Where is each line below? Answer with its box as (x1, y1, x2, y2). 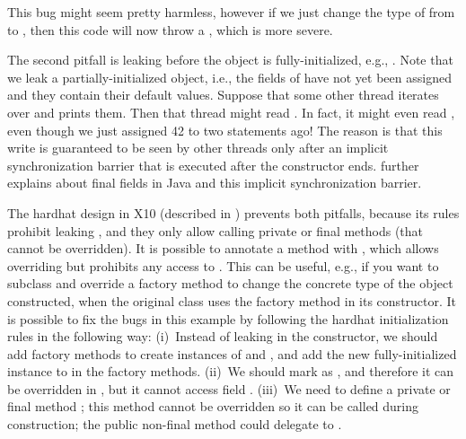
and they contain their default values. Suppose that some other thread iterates (7, 85, 439, 104)
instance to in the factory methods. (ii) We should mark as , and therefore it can (7, 362, 454, 381)
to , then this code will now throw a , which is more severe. (7, 20, 333, 39)
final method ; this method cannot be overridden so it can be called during (7, 397, 419, 416)
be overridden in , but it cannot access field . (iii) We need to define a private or (7, 379, 451, 398)
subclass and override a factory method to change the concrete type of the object (7, 274, 453, 293)
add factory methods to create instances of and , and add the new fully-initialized (7, 344, 457, 363)
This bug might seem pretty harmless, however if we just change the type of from (7, 3, 455, 21)
